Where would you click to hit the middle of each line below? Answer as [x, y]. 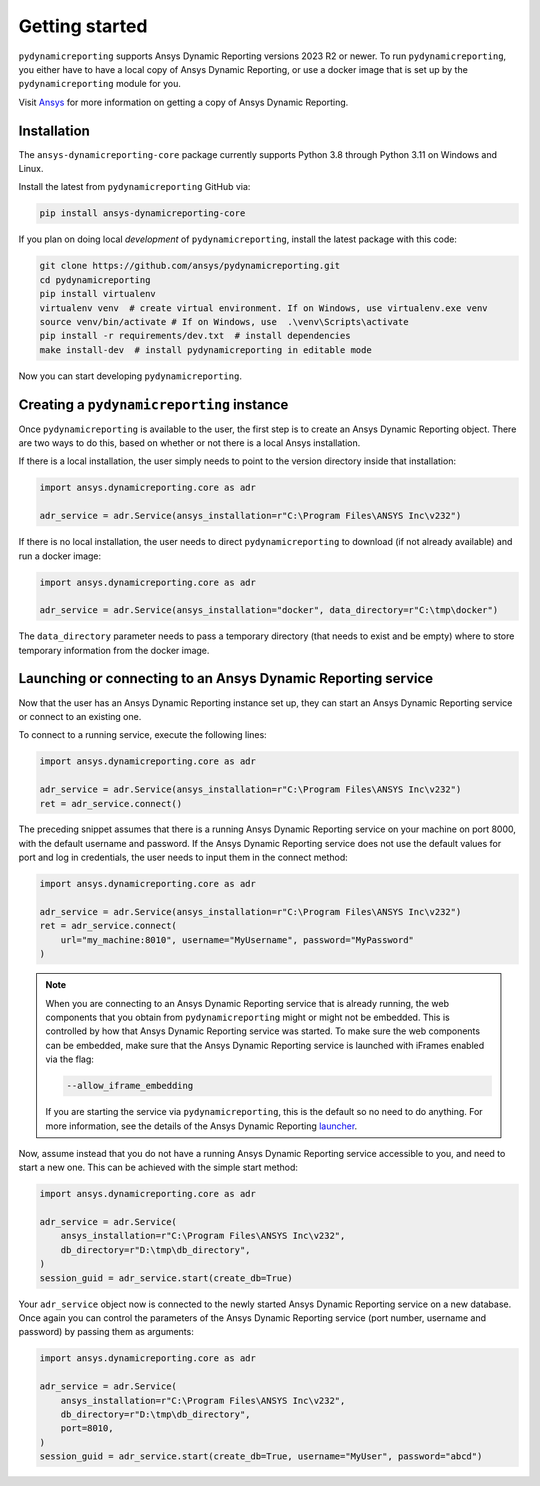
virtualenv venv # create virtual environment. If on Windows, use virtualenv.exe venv [264, 308]
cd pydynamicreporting [95, 279]
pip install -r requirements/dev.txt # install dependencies [195, 336]
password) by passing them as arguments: [106, 1332]
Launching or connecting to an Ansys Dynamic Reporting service [226, 678]
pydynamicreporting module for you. [100, 84]
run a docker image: [60, 556]
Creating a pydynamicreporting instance [153, 404]
